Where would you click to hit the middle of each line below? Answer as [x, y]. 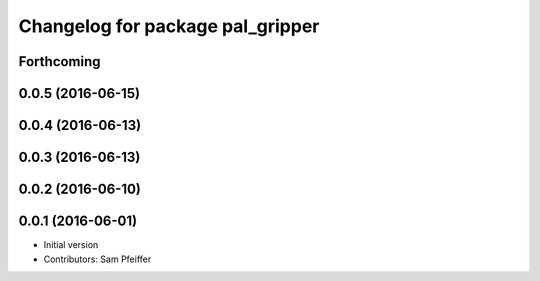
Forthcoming [59, 61]
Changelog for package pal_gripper [169, 26]
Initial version [71, 245]
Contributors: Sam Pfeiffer [97, 259]
